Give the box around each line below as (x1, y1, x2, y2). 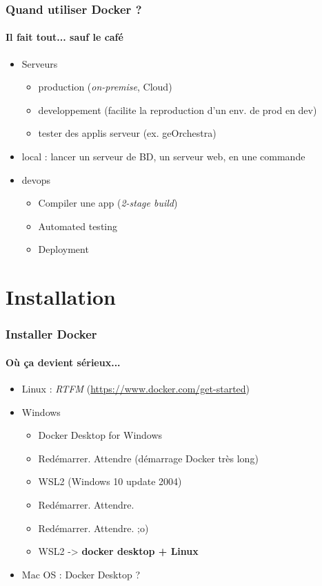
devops (21, 172, 51, 187)
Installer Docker (6, 325, 97, 343)
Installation (6, 283, 116, 311)
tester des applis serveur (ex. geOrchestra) (38, 126, 217, 140)
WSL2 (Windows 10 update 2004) (38, 474, 182, 489)
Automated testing (38, 218, 118, 233)
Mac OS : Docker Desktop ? (21, 567, 141, 581)
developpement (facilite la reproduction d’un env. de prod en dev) (38, 102, 317, 117)
